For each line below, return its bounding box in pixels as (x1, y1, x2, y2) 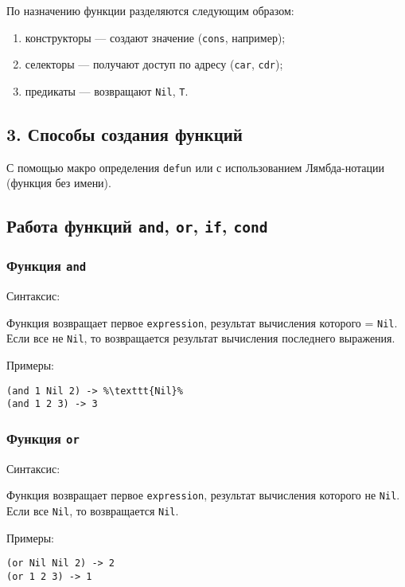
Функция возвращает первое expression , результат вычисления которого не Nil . (6, 487, 400, 503)
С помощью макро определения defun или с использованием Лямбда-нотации (6, 158, 384, 175)
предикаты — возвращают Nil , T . (25, 82, 189, 99)
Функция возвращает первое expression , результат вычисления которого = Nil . (6, 314, 398, 331)
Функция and (6, 256, 87, 276)
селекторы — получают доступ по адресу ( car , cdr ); (25, 56, 283, 72)
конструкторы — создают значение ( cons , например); (25, 29, 286, 45)
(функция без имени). (6, 174, 111, 191)
